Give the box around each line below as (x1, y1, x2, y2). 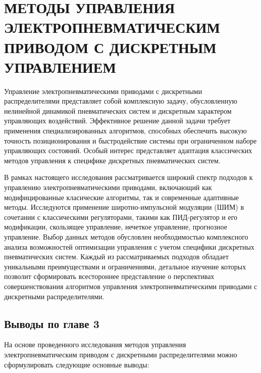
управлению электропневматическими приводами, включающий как (4, 182, 212, 193)
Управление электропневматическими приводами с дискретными (4, 85, 202, 96)
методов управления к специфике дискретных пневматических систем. (4, 155, 221, 165)
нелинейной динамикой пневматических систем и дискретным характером (4, 105, 232, 116)
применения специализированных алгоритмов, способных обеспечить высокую (4, 125, 247, 136)
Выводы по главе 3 (4, 315, 99, 331)
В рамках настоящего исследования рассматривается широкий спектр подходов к (4, 172, 253, 182)
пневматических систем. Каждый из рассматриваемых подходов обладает (4, 251, 229, 262)
